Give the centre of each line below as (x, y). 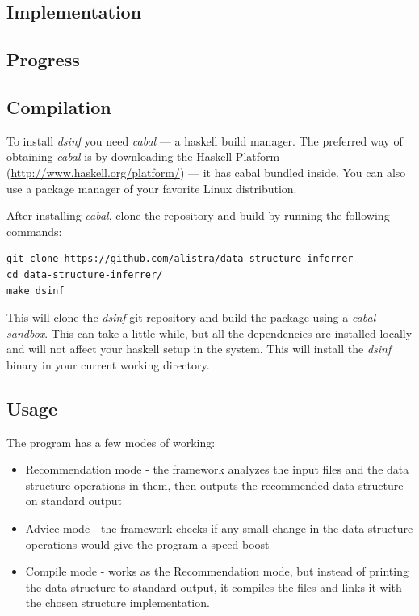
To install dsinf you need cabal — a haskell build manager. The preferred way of (205, 140)
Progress (43, 59)
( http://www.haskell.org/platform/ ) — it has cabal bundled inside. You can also (206, 172)
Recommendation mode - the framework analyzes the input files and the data (217, 469)
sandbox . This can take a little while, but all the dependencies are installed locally (209, 333)
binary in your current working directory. (108, 364)
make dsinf (36, 291)
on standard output (73, 501)
